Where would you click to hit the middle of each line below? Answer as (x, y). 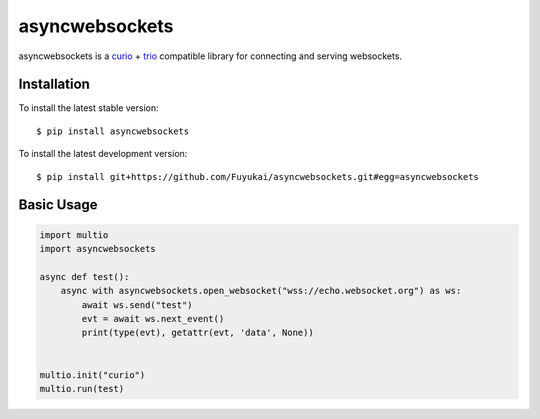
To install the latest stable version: (88, 108)
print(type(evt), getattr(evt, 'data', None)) (197, 333)
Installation (54, 84)
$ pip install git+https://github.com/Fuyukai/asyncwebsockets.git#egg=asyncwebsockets (258, 176)
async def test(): (84, 276)
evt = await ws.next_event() (153, 318)
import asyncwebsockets (98, 249)
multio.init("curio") (92, 374)
